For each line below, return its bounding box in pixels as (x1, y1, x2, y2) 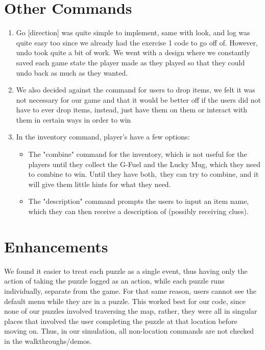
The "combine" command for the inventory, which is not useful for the (28, 149, 247, 159)
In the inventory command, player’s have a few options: (16, 131, 190, 142)
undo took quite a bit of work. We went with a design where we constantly (16, 47, 250, 58)
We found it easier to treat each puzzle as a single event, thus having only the (4, 265, 248, 276)
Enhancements (4, 236, 108, 256)
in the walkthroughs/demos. (4, 335, 92, 346)
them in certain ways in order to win (16, 114, 131, 125)
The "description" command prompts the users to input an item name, (28, 196, 249, 206)
